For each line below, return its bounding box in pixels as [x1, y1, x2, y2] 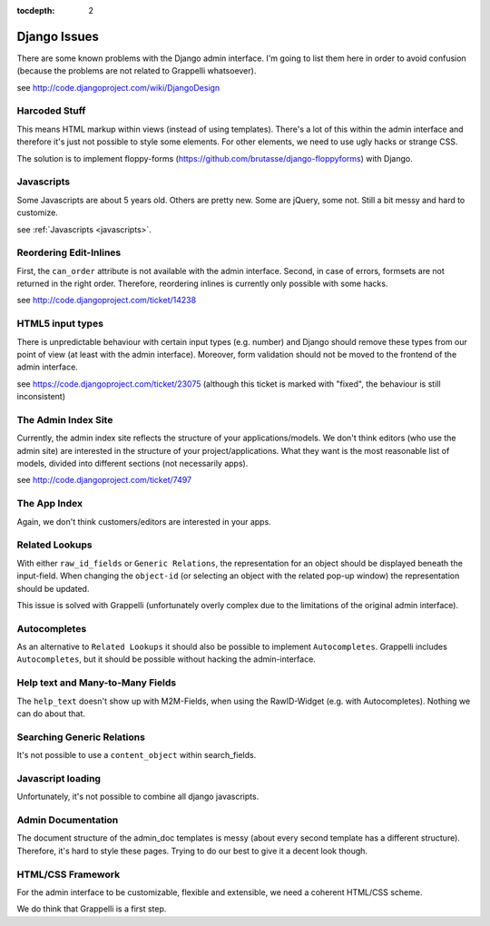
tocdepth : [16, 5, 55, 15]
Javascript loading [16, 772, 102, 784]
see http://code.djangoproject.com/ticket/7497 [16, 475, 192, 486]
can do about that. [16, 708, 86, 719]
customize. [16, 207, 58, 218]
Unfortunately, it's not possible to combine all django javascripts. [16, 791, 260, 803]
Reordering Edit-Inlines [16, 246, 122, 259]
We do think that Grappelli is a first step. [16, 903, 167, 914]
